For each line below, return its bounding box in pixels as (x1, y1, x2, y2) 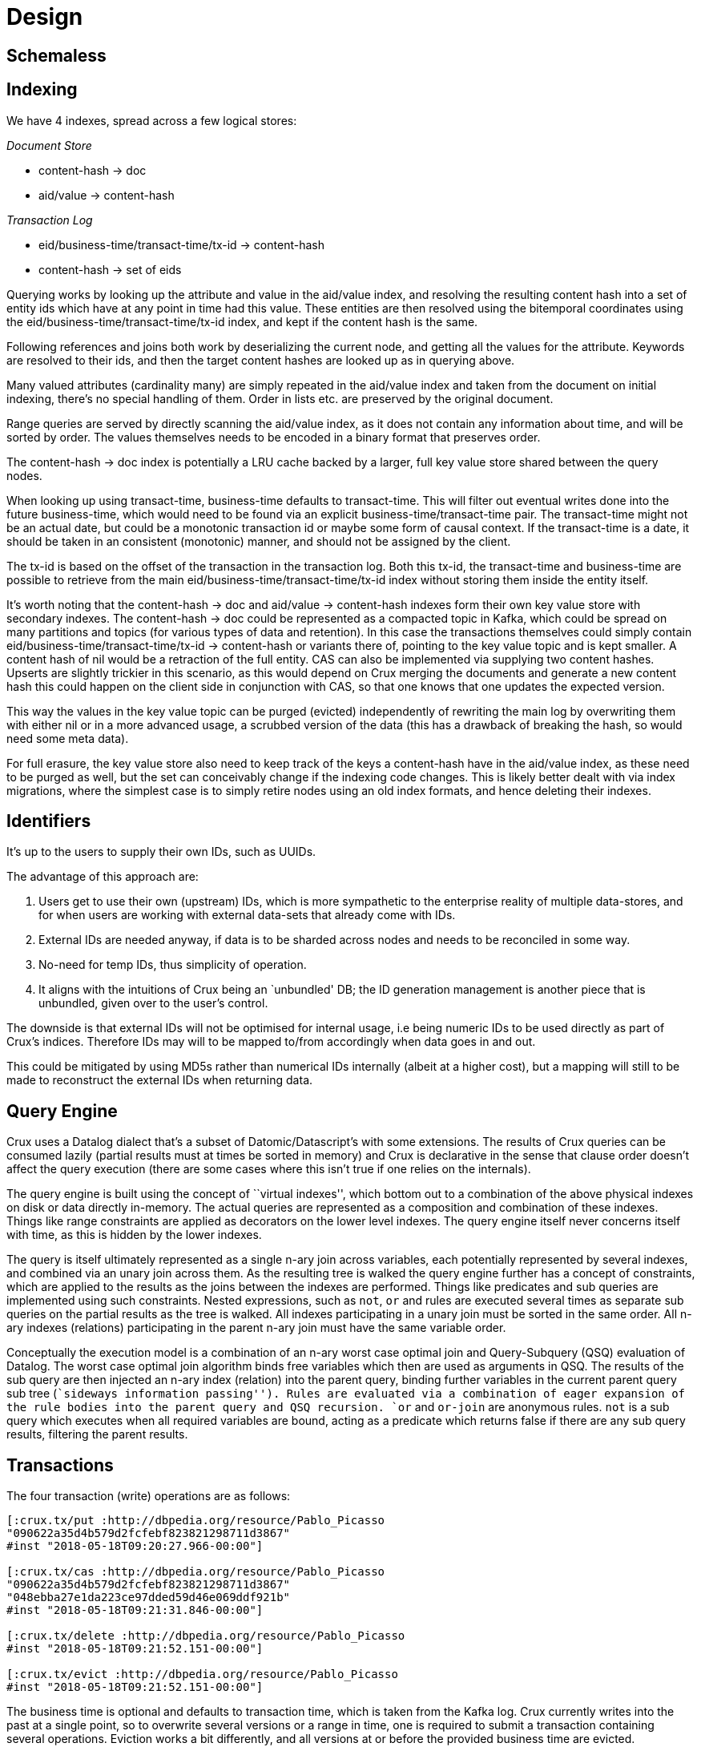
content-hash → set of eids (38, 262, 182, 276)
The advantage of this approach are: (6, 869, 199, 884)
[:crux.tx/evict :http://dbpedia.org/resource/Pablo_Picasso (6, 1668, 398, 1681)
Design (6, 3, 83, 30)
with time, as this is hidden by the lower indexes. (6, 1228, 262, 1242)
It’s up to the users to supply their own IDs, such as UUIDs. (6, 845, 316, 859)
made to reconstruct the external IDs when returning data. (6, 1073, 313, 1087)
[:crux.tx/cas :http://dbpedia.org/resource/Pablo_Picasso (6, 1565, 385, 1579)
